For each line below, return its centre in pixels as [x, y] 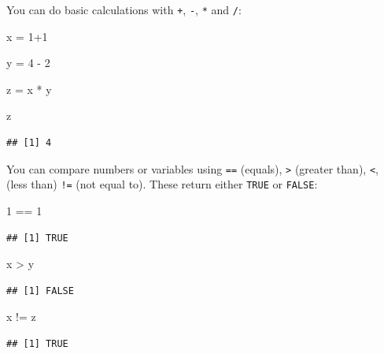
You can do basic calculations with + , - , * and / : [124, 9]
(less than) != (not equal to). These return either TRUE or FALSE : [162, 184]
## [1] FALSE [40, 291]
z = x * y [29, 89]
